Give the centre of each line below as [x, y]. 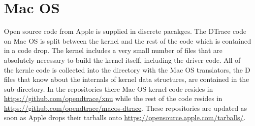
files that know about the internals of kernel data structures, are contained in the [127, 79]
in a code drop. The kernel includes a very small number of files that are [113, 50]
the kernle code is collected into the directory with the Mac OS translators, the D [127, 69]
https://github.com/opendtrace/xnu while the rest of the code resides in [113, 98]
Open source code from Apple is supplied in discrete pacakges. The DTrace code [125, 31]
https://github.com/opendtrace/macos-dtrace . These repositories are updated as [126, 108]
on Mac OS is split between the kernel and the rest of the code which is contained [128, 40]
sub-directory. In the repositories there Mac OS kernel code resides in [109, 88]
